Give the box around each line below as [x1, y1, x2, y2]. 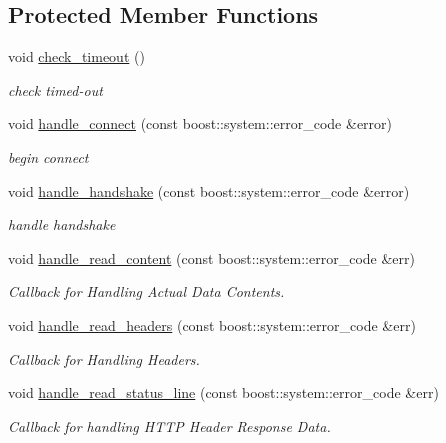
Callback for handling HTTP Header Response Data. [8, 415, 331, 436]
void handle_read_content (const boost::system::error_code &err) [8, 247, 415, 268]
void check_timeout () [8, 46, 145, 67]
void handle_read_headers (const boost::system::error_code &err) [8, 314, 416, 335]
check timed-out [8, 79, 103, 100]
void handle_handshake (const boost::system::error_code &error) [8, 180, 410, 201]
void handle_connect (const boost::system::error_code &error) [8, 113, 393, 134]
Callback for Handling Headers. [8, 348, 200, 369]
